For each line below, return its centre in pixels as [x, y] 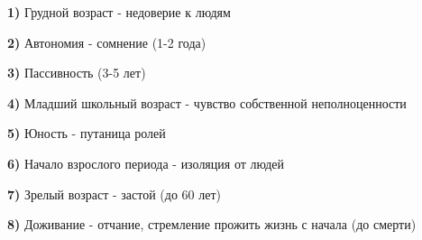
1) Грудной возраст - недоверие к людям [119, 12]
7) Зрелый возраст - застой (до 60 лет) [115, 194]
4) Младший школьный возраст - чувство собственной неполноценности [207, 102]
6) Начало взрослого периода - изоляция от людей [146, 163]
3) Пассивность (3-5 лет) [77, 73]
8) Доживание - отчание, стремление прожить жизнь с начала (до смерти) [212, 224]
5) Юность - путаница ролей [87, 133]
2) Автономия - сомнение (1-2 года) [107, 42]
